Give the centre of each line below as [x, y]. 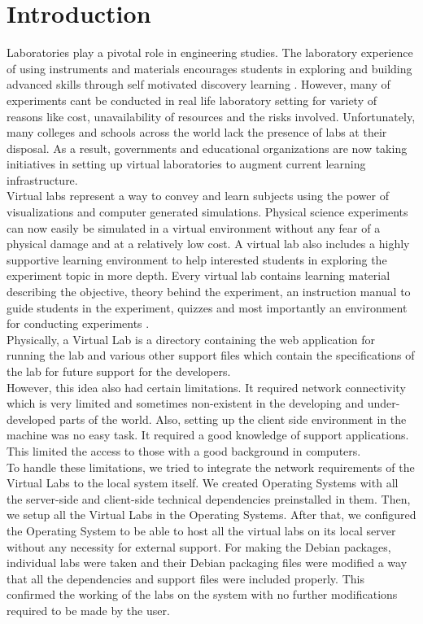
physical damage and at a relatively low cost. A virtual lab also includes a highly [208, 244]
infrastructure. [42, 179]
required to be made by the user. [88, 610]
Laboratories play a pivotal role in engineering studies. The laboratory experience [210, 52]
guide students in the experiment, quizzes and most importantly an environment [207, 307]
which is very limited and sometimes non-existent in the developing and [185, 403]
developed [31, 419]
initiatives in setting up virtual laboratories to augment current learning [186, 164]
